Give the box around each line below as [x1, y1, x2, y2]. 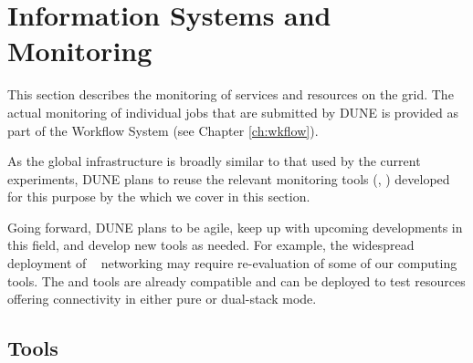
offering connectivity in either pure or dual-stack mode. [7, 289, 317, 308]
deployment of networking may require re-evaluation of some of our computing [7, 254, 457, 273]
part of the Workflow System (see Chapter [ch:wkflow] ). [7, 120, 319, 140]
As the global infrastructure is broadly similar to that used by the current [7, 151, 421, 171]
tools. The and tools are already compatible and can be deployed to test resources [7, 271, 466, 290]
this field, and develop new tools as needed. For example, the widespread [7, 235, 415, 254]
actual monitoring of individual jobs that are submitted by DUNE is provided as [7, 102, 458, 121]
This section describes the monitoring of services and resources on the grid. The [7, 85, 454, 104]
